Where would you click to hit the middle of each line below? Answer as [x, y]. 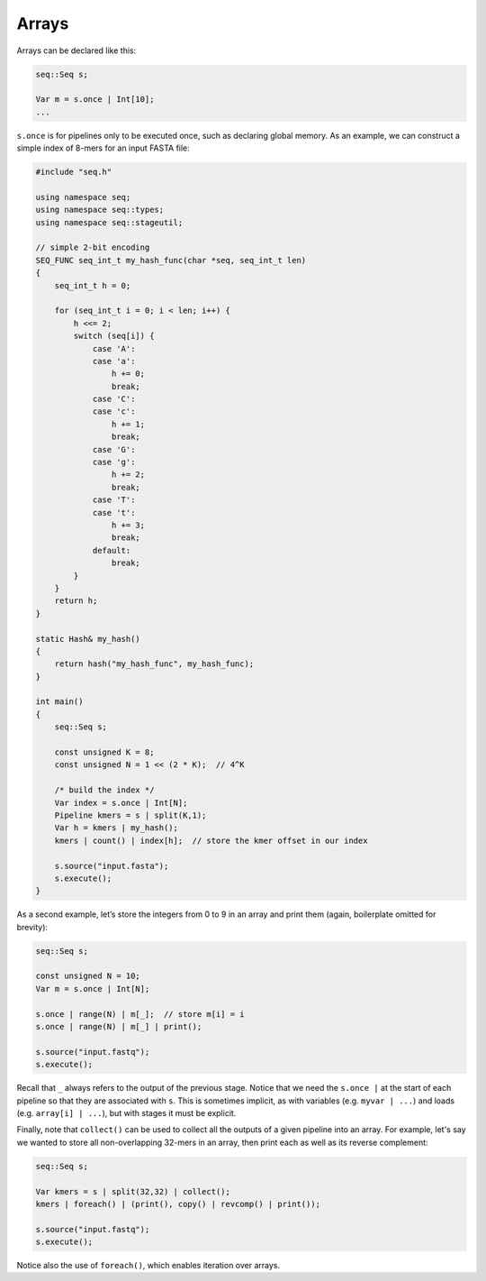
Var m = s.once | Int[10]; [95, 100]
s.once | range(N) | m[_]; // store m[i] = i [140, 1014]
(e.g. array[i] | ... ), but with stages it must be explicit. [126, 1112]
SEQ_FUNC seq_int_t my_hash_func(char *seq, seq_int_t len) [171, 260]
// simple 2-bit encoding [93, 247]
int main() [59, 702]
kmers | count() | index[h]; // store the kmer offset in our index [211, 840]
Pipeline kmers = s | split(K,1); [130, 815]
